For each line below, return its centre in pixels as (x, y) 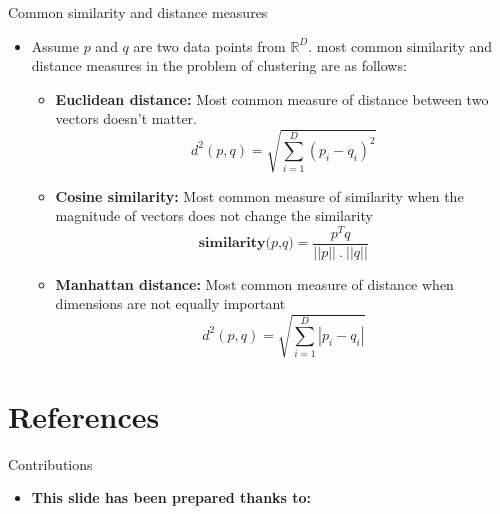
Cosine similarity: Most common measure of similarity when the (259, 195)
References (84, 415)
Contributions (50, 463)
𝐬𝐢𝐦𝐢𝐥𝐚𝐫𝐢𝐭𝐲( (235, 243)
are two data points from (209, 45)
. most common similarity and (400, 45)
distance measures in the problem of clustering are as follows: (219, 65)
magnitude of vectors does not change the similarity (214, 215)
